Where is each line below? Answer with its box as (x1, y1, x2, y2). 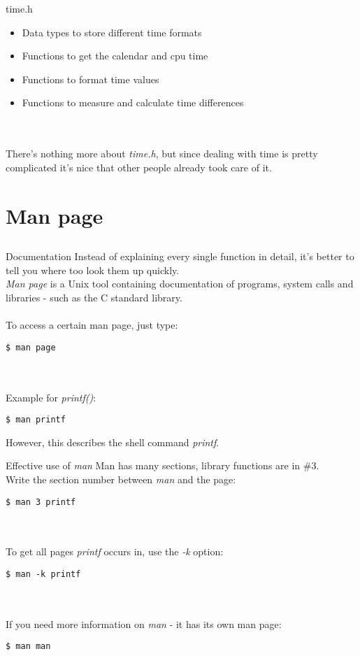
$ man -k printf (6, 569, 81, 579)
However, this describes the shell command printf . (6, 434, 219, 449)
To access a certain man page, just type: (6, 318, 178, 332)
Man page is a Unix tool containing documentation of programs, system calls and (6, 276, 354, 291)
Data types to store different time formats (22, 24, 202, 39)
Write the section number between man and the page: (6, 471, 236, 486)
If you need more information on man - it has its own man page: (6, 616, 282, 631)
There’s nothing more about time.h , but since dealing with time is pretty (6, 146, 318, 161)
